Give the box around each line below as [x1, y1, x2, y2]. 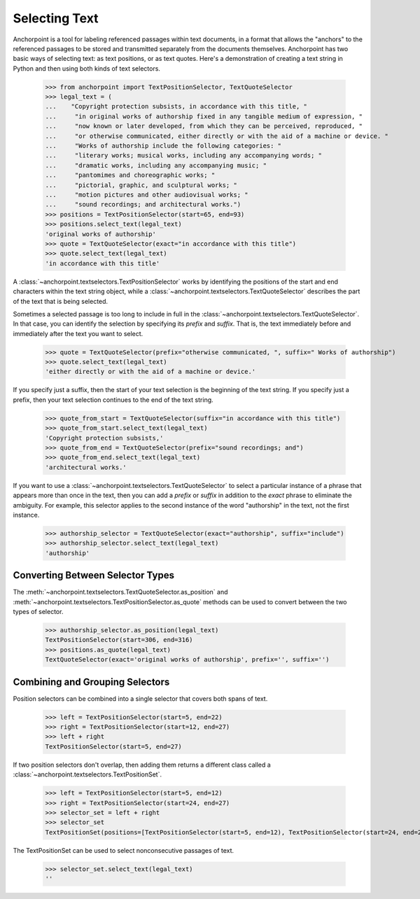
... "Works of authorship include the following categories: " [45, 142, 282, 150]
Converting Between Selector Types [13, 569, 175, 581]
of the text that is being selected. [13, 297, 108, 305]
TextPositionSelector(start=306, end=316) [45, 636, 193, 644]
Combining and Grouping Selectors [13, 676, 170, 688]
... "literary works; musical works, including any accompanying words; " [45, 151, 322, 160]
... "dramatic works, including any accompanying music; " [45, 161, 267, 169]
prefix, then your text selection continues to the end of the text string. [13, 396, 213, 404]
